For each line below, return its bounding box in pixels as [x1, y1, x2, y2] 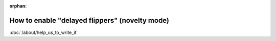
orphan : [9, 3, 27, 9]
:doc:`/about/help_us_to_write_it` [9, 29, 78, 35]
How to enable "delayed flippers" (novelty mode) [9, 16, 170, 25]
